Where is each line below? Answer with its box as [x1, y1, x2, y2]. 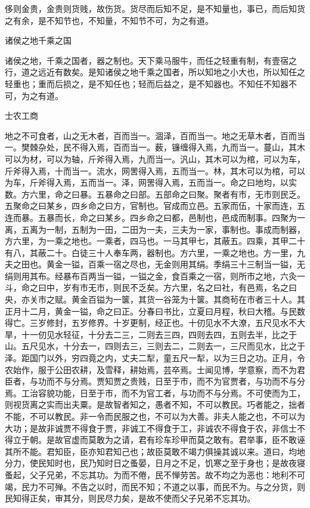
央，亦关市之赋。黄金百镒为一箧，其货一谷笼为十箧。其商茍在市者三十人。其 [5, 293, 305, 306]
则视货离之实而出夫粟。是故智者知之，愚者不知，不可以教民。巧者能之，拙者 [5, 398, 305, 411]
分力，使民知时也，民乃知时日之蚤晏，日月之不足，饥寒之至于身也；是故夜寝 [5, 457, 305, 469]
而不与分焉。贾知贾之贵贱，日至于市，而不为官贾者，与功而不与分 [46, 375, 305, 387]
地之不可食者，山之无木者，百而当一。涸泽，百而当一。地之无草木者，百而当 [5, 129, 305, 141]
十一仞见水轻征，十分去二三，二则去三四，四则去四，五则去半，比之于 [21, 328, 297, 340]
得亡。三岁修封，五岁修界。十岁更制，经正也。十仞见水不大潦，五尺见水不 [5, 316, 297, 329]
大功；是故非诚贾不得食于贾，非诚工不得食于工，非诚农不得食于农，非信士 [5, 421, 297, 434]
